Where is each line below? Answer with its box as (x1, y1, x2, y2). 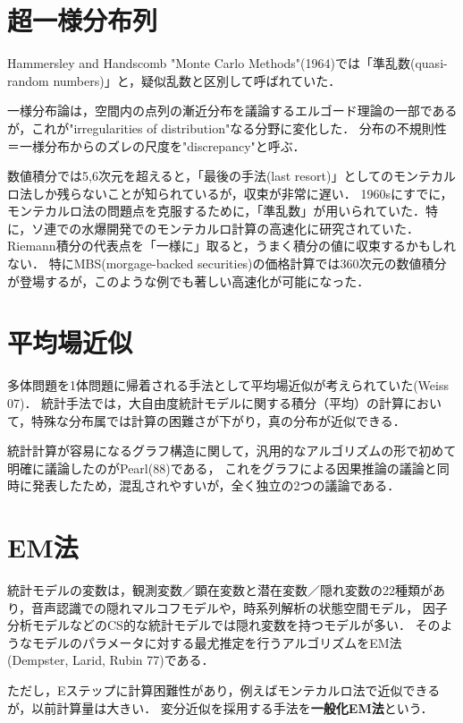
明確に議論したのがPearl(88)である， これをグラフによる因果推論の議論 (7, 458, 425, 477)
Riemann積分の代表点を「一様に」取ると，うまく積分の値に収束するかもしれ (7, 236, 457, 255)
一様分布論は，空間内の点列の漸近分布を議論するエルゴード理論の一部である (7, 101, 458, 120)
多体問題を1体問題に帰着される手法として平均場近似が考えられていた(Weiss (7, 376, 449, 395)
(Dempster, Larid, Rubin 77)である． (7, 651, 215, 669)
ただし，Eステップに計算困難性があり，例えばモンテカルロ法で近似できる (7, 681, 441, 700)
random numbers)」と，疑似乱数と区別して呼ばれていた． (7, 71, 341, 89)
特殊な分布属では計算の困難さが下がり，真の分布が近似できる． (31, 411, 406, 430)
